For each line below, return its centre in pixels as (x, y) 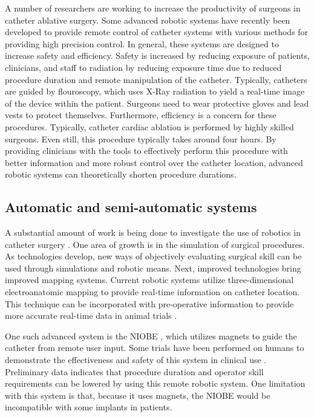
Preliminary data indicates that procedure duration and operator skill (134, 371)
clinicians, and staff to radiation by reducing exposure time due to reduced (143, 67)
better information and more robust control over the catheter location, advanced (154, 162)
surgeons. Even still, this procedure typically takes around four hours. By (141, 138)
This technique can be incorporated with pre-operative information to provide (149, 303)
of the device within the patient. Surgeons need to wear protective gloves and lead (157, 103)
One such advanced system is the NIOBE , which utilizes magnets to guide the (151, 335)
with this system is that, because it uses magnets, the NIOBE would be (138, 395)
